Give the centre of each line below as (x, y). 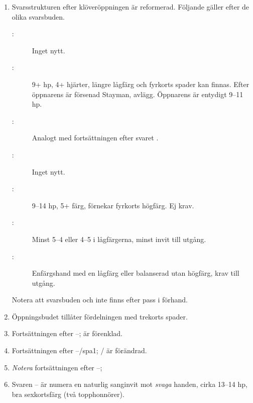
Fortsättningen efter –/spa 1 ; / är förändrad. (79, 350)
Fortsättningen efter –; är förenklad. (67, 333)
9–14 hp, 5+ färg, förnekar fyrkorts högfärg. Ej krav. (113, 205)
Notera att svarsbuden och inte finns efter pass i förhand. (100, 300)
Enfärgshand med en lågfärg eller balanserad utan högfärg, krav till (136, 273)
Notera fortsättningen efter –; (57, 367)
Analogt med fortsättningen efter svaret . (95, 138)
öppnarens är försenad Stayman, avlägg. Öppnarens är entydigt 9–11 (138, 94)
